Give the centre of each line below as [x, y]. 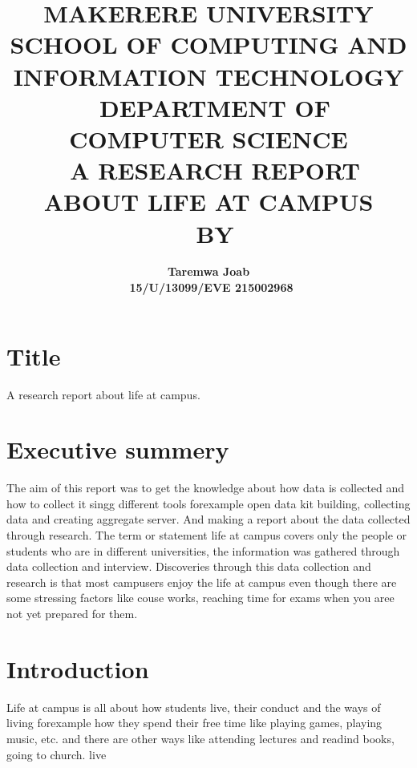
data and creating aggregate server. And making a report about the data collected [208, 519]
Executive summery [118, 449]
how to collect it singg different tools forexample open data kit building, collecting [208, 503]
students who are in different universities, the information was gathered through [203, 550]
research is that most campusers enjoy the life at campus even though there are [202, 582]
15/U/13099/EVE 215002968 [211, 287]
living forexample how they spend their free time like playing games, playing [194, 723]
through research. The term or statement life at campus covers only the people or [207, 535]
